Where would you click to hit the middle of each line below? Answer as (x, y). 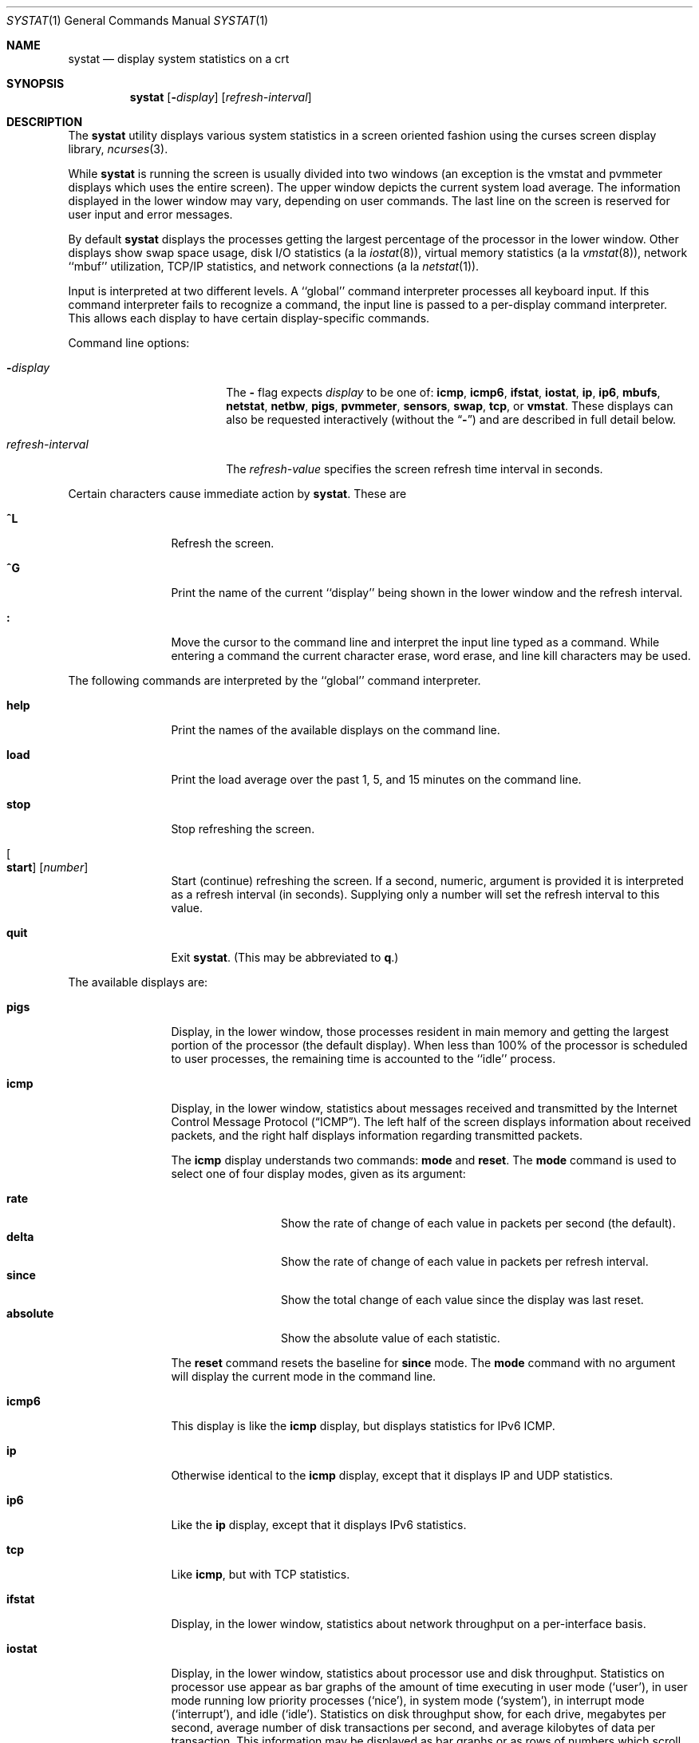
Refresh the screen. (223, 543)
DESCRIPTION (45, 122)
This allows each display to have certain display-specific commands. (249, 318)
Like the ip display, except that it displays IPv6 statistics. (319, 1525)
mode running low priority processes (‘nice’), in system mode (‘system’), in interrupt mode (408, 1700)
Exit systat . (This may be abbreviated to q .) (285, 957)
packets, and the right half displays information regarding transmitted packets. (377, 1135)
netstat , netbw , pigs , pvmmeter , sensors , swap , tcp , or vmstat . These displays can (450, 406)
